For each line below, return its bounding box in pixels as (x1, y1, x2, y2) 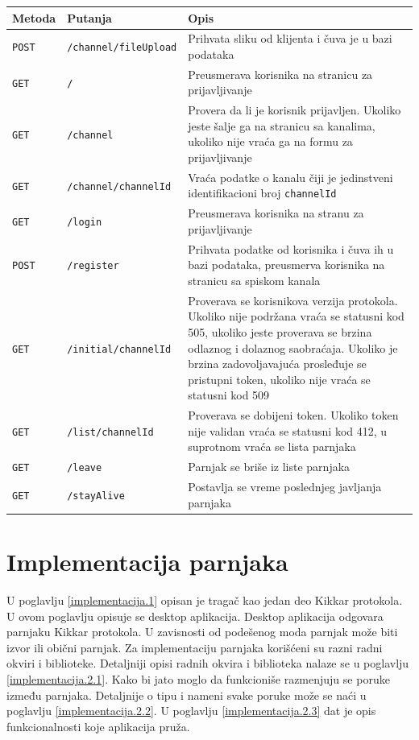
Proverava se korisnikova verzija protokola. (188, 291, 398, 308)
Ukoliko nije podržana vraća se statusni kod (188, 308, 404, 325)
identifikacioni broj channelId (188, 184, 337, 201)
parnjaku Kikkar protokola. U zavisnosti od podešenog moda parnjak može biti (6, 623, 398, 640)
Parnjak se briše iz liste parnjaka (188, 458, 351, 475)
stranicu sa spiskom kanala (188, 271, 321, 288)
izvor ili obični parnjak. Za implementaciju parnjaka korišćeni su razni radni (6, 639, 383, 655)
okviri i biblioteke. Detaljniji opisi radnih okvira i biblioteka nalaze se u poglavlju (6, 655, 409, 672)
